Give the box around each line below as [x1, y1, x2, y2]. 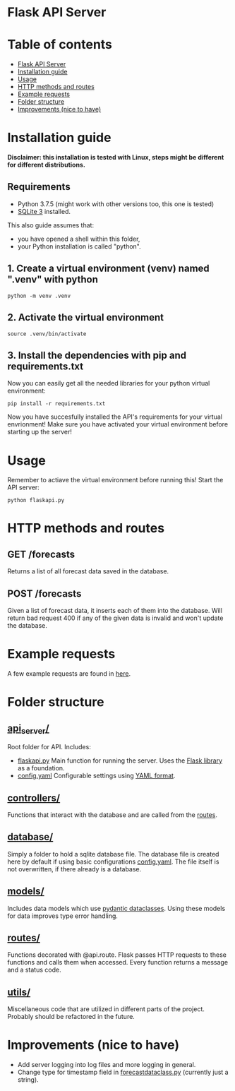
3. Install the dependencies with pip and [7, 349, 187, 361]
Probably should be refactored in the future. [7, 1013, 135, 1021]
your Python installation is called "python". [17, 242, 141, 251]
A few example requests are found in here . [7, 669, 131, 678]
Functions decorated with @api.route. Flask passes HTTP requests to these [7, 950, 227, 959]
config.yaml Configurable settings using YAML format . [17, 771, 176, 780]
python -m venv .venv [7, 292, 71, 299]
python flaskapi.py [7, 497, 65, 504]
